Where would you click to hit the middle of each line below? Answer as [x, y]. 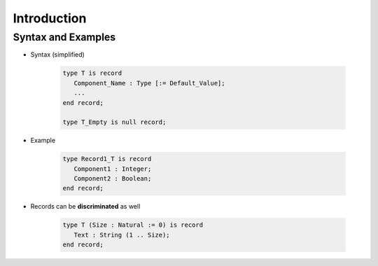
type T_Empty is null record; [114, 122]
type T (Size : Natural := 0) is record [133, 225]
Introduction [50, 18]
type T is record [92, 73]
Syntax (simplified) [58, 55]
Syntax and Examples [64, 37]
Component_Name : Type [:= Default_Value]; [149, 83]
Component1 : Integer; [113, 169]
